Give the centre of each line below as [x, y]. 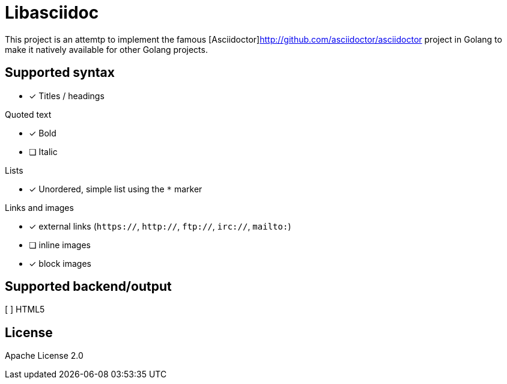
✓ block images [60, 263]
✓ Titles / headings [67, 96]
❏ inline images [60, 245]
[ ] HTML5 [25, 309]
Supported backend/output [88, 287]
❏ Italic [43, 151]
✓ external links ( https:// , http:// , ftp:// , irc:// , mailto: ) [160, 226]
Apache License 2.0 [44, 356]
